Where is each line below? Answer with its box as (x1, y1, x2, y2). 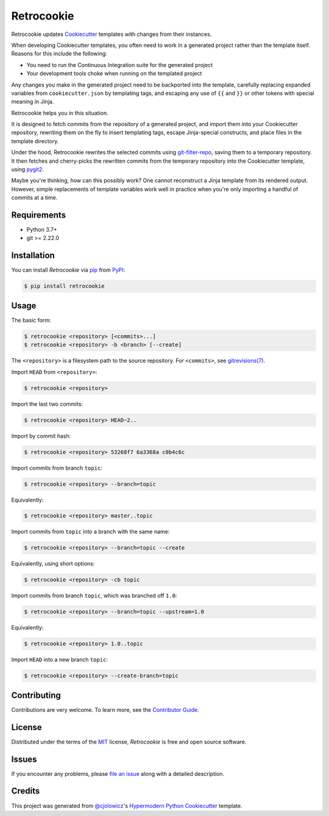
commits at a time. (11, 194, 58, 201)
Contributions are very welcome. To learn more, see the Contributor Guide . (11, 706, 199, 713)
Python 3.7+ (26, 226, 57, 233)
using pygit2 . (11, 166, 44, 173)
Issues (11, 754, 37, 764)
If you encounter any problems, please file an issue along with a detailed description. (11, 770, 225, 777)
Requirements (11, 210, 66, 220)
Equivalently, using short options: (11, 560, 95, 567)
